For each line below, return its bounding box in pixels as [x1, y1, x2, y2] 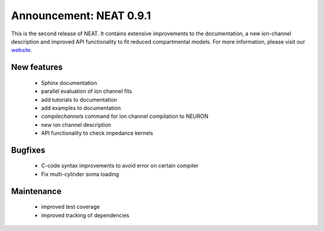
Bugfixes [11, 145, 46, 155]
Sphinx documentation [41, 79, 97, 86]
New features [11, 62, 63, 72]
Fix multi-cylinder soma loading [41, 171, 119, 178]
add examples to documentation [41, 104, 121, 111]
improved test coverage [41, 203, 100, 211]
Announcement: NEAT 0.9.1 [11, 9, 151, 22]
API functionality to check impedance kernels [41, 129, 154, 137]
